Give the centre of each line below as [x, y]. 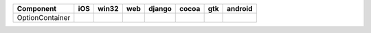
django [160, 9]
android [240, 9]
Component [37, 9]
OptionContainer [44, 18]
